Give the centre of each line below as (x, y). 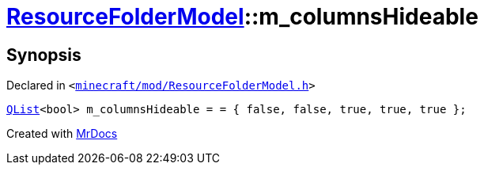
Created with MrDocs (62, 134)
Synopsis (44, 55)
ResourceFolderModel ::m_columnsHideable (242, 17)
